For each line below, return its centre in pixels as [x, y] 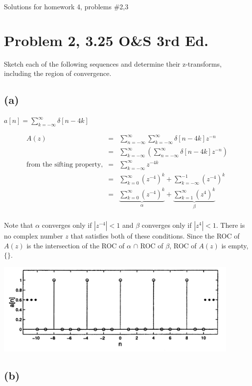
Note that [19, 225]
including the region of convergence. [58, 73]
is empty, [235, 245]
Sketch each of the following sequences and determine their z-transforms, [113, 63]
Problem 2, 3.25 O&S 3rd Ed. [106, 40]
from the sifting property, [65, 164]
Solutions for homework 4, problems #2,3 [66, 6]
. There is [230, 225]
